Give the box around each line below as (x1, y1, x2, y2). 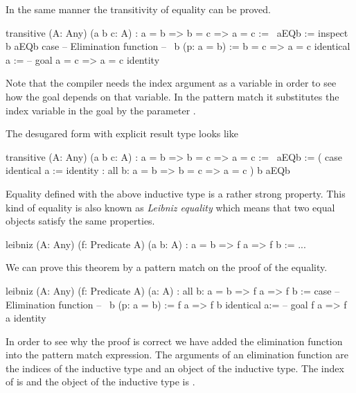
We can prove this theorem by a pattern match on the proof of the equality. (6, 260, 328, 274)
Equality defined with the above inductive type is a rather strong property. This (6, 186, 346, 200)
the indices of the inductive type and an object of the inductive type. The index (6, 360, 344, 375)
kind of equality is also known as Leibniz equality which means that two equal (6, 200, 335, 214)
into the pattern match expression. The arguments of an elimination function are (6, 347, 349, 362)
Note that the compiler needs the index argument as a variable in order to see (6, 76, 337, 90)
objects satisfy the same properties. (6, 213, 155, 228)
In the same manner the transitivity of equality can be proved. (6, 2, 271, 16)
